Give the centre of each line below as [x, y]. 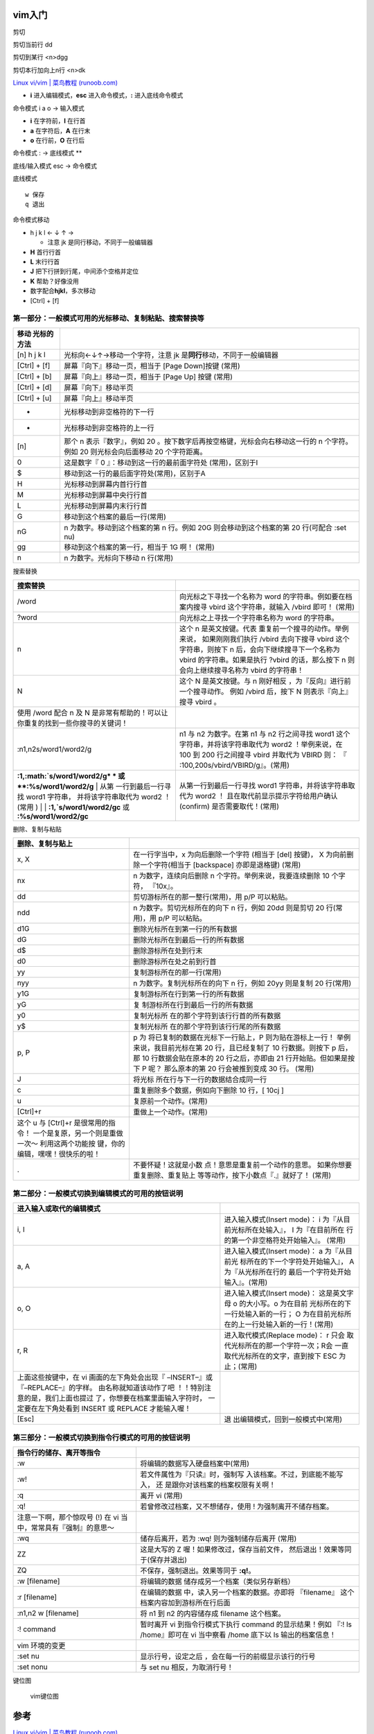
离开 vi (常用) [161, 1495]
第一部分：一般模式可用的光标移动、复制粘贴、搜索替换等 [108, 318]
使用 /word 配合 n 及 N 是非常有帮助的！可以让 [92, 713]
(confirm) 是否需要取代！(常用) [229, 807]
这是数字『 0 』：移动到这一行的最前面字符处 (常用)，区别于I [161, 463]
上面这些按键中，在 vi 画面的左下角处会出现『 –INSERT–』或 [115, 1377]
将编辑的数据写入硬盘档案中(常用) [195, 1463]
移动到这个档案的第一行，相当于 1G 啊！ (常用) [139, 547]
